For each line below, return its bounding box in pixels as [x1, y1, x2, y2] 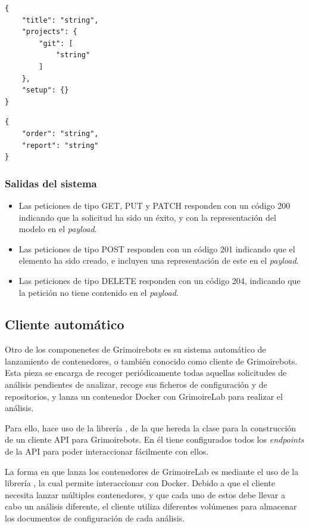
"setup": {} [21, 86, 69, 95]
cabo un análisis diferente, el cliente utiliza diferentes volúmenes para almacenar [5, 500, 297, 512]
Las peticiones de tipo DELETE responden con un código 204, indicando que [18, 274, 301, 286]
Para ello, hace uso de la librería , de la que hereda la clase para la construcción [5, 421, 296, 434]
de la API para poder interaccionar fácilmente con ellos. [5, 445, 209, 458]
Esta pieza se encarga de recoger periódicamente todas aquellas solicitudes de [5, 366, 287, 379]
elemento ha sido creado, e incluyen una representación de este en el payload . [18, 254, 299, 267]
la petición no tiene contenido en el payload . [18, 286, 179, 298]
